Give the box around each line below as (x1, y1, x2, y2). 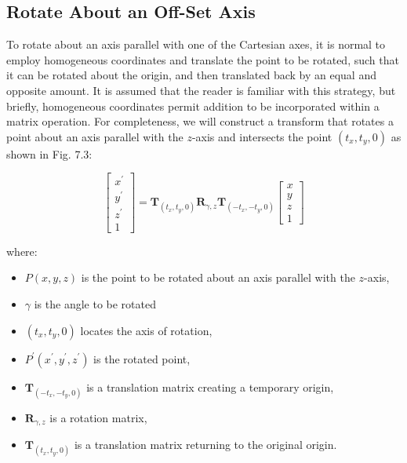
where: (6, 242, 38, 259)
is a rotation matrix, (49, 409, 147, 425)
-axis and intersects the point (191, 128, 333, 144)
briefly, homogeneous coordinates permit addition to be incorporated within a (6, 97, 380, 114)
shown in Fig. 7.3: (6, 145, 93, 162)
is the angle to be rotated (34, 295, 156, 312)
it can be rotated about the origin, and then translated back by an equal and (6, 67, 376, 83)
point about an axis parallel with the (6, 128, 184, 144)
